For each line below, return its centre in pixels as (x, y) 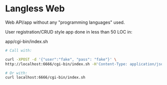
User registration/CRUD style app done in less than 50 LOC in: (69, 32)
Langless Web (35, 9)
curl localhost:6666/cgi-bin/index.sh (45, 78)
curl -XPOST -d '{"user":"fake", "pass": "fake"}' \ (61, 59)
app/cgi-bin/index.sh (27, 41)
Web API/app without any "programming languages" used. (65, 22)
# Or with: (16, 73)
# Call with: (19, 50)
